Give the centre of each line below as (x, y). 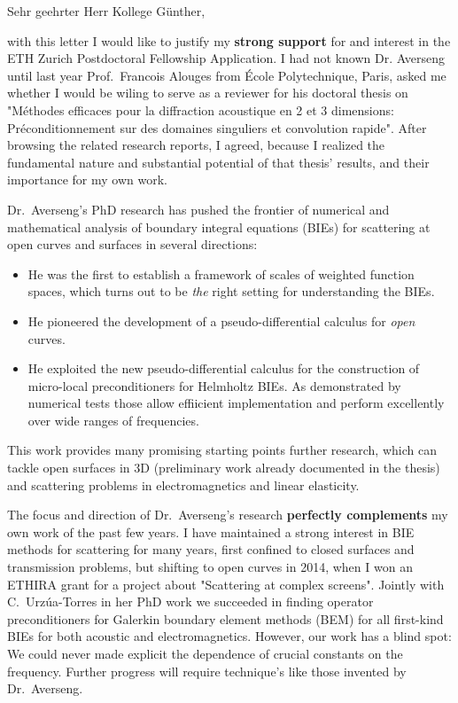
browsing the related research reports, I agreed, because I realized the (196, 145)
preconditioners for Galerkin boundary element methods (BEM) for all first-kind (225, 618)
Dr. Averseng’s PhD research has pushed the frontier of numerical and (198, 209)
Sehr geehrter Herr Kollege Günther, (106, 11)
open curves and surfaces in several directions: (132, 244)
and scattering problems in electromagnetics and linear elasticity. (183, 484)
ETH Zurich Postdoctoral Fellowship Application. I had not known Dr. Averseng (226, 58)
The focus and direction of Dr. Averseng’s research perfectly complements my (228, 515)
